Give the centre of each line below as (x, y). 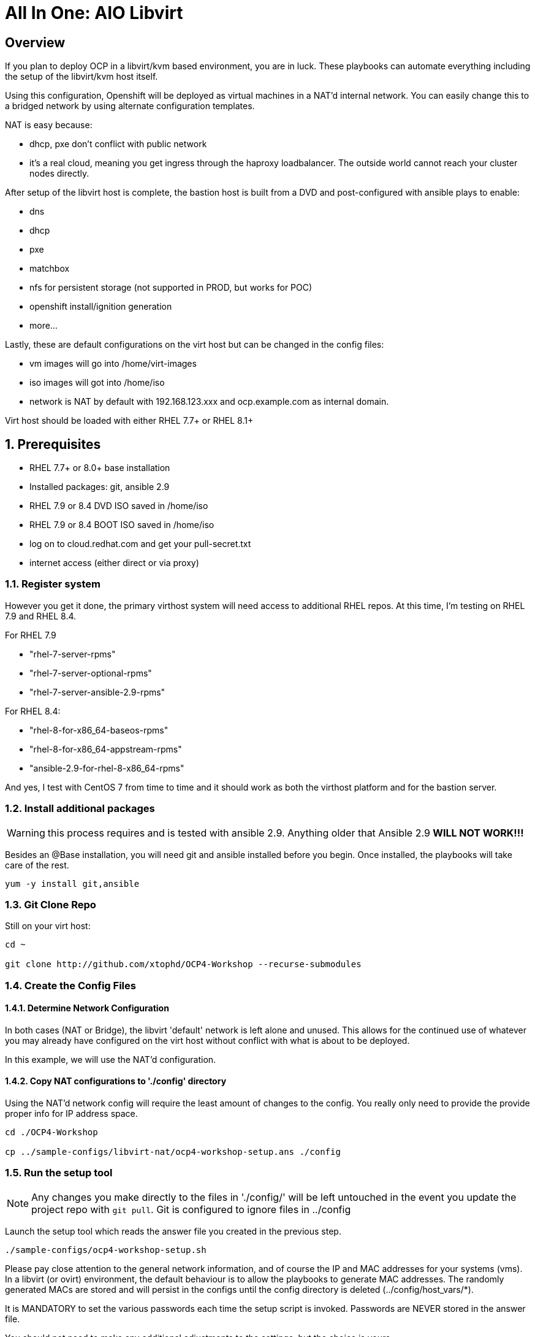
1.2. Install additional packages (80, 809)
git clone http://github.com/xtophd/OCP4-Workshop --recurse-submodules (183, 964)
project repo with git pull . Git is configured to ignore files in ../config (191, 1209)
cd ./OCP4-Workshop (51, 1132)
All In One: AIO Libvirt (94, 13)
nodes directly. (59, 174)
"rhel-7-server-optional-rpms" (91, 673)
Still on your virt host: (48, 926)
